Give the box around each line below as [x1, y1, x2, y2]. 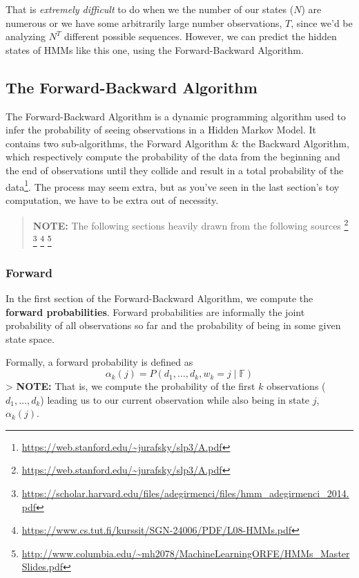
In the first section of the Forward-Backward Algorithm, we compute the [6, 291, 313, 306]
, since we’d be [291, 15, 353, 30]
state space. [6, 331, 55, 346]
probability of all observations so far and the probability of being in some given [6, 318, 341, 333]
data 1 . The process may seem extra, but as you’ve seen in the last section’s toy [6, 177, 340, 194]
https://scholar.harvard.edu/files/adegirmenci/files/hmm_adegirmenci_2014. [21, 486, 349, 501]
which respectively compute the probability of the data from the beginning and [6, 149, 340, 164]
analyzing [6, 29, 46, 44]
